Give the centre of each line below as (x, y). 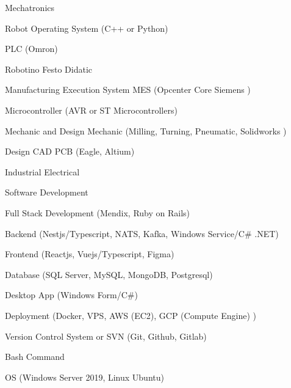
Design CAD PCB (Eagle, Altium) (70, 151)
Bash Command (35, 357)
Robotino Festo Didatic (49, 69)
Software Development (47, 192)
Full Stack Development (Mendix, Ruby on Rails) (98, 212)
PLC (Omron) (31, 49)
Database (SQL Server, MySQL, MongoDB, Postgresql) (109, 274)
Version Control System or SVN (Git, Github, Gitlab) (106, 336)
